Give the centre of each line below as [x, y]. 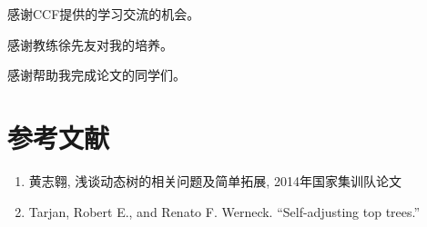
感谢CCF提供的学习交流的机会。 [104, 14]
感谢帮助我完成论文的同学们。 [97, 75]
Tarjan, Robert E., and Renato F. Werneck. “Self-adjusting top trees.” [224, 211]
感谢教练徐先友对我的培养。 [90, 44]
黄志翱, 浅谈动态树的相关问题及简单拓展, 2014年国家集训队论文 [215, 180]
